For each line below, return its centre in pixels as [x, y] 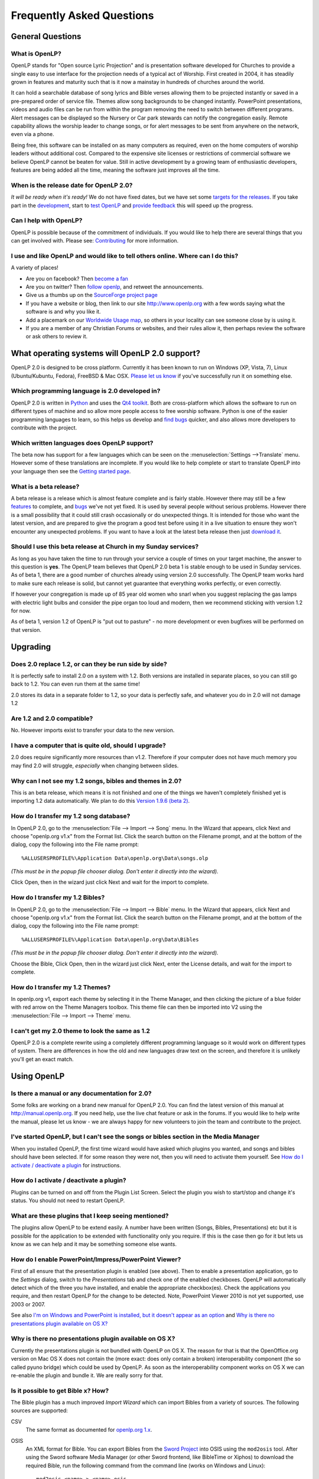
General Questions [46, 36]
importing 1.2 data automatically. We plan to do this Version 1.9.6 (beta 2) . [100, 801]
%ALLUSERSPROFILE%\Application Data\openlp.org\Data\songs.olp [115, 858]
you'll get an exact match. [42, 1059]
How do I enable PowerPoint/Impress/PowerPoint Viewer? [96, 1259]
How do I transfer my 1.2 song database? [71, 816]
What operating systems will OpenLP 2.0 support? [106, 353]
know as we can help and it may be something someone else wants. [94, 1244]
